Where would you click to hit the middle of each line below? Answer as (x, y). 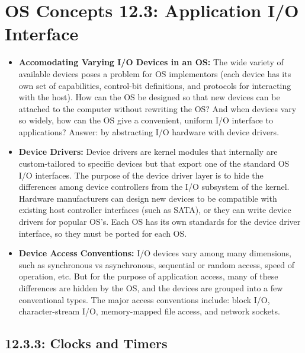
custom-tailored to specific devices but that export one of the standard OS (154, 163)
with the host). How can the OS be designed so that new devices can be (149, 97)
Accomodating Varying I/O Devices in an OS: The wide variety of (151, 62)
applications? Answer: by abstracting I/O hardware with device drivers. (149, 131)
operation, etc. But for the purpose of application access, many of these (148, 276)
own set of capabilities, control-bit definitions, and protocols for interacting (155, 85)
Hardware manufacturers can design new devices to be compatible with (148, 198)
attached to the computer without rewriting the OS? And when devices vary (158, 108)
